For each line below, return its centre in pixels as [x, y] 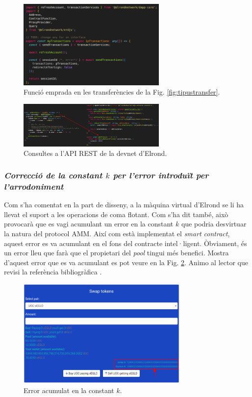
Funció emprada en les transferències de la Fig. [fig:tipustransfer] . [122, 92]
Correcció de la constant [53, 175]
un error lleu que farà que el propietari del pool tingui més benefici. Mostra [116, 253]
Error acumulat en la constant [69, 390]
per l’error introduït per [161, 175]
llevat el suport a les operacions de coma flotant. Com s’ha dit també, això [116, 214]
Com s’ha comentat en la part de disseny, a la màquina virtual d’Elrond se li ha [124, 205]
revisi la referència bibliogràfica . [53, 272]
